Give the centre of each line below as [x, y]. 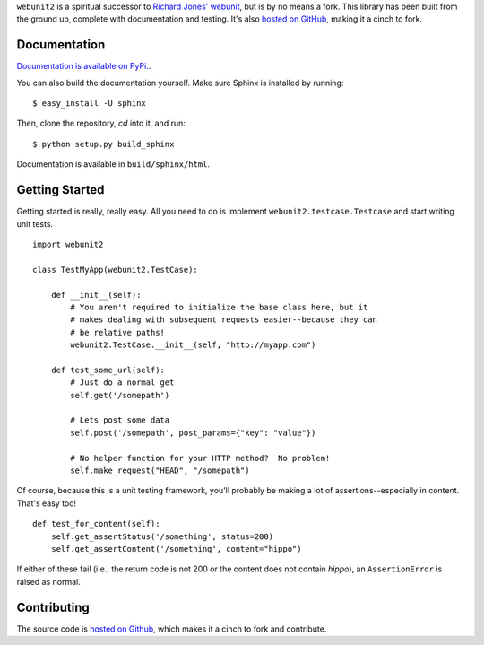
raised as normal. [48, 581]
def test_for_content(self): [96, 524]
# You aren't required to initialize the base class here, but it [219, 307]
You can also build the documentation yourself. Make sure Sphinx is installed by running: [180, 83]
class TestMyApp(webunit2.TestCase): [116, 270]
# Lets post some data [120, 420]
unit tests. [35, 223]
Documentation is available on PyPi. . [84, 66]
